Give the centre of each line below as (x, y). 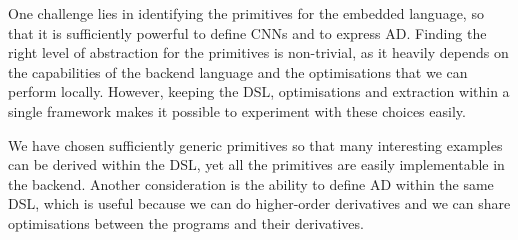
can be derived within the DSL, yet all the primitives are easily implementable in (256, 164)
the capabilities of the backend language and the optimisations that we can (238, 71)
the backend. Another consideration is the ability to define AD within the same (251, 183)
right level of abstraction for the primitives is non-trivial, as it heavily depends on (258, 52)
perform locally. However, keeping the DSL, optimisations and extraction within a (259, 91)
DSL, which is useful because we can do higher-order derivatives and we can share (259, 203)
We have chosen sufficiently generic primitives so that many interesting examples (255, 144)
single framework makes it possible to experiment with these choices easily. (237, 110)
